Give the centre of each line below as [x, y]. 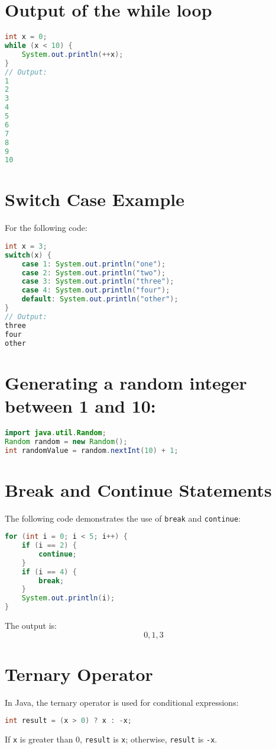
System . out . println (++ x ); [72, 54]
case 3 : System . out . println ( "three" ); [98, 282]
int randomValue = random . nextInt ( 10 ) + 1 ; [92, 450]
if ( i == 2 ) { [49, 546]
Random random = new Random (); [66, 441]
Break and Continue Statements [138, 489]
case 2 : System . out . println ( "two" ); [94, 273]
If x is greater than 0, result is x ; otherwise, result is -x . [111, 739]
